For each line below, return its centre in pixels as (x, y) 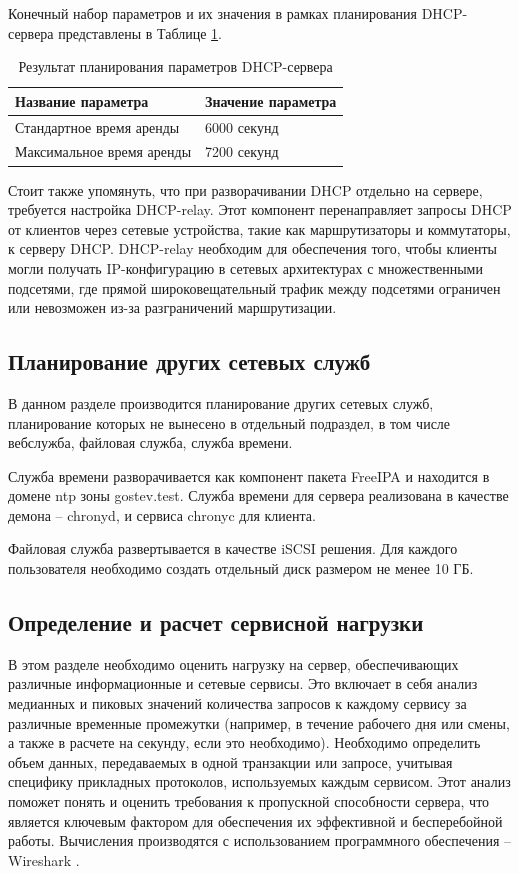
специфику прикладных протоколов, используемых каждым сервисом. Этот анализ (259, 781)
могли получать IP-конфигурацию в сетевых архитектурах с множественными (245, 267)
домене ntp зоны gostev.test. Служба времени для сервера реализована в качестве (258, 495)
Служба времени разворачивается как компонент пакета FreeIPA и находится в (249, 475)
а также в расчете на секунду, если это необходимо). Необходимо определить (244, 742)
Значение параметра (271, 100)
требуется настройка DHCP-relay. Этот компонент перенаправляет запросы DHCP (260, 209)
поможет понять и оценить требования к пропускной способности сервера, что (249, 801)
